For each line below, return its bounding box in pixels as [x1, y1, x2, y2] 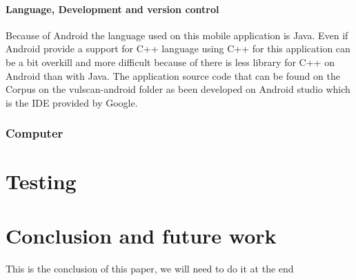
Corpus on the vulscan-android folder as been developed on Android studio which [6, 82, 350, 96]
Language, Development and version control [6, 1, 219, 16]
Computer [6, 125, 63, 142]
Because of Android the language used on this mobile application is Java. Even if [6, 28, 348, 42]
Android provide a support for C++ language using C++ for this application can [6, 41, 350, 56]
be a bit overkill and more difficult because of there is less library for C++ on [6, 54, 335, 69]
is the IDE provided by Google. [6, 95, 138, 109]
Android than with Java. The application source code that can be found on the [6, 68, 340, 83]
